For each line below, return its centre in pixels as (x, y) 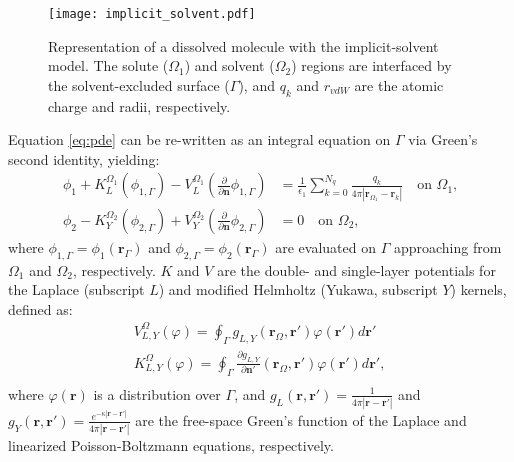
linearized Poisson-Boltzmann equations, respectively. (171, 445)
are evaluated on (325, 246)
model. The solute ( (108, 65)
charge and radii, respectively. (139, 105)
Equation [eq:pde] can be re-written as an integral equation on (199, 139)
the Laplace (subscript (76, 289)
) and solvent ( (229, 65)
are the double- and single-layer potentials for (356, 269)
